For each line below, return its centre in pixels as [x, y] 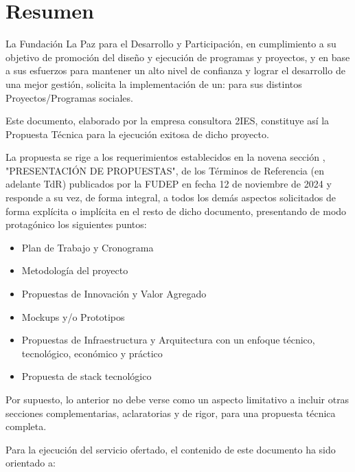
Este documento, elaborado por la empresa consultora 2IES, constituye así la [168, 121]
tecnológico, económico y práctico [92, 353]
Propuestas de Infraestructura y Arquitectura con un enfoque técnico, [168, 340]
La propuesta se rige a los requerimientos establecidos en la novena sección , [165, 157]
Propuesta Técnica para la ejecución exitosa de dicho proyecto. [137, 134]
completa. [26, 426]
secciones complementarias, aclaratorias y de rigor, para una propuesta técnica [171, 413]
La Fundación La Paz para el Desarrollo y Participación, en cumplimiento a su [171, 44]
